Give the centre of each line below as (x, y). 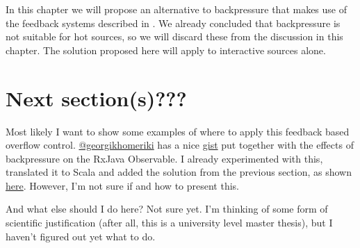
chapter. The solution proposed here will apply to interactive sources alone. (166, 50)
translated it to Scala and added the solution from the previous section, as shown (179, 172)
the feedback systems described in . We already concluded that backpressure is (173, 23)
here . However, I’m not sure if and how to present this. (122, 185)
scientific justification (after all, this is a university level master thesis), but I (169, 223)
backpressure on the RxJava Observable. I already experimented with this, (164, 158)
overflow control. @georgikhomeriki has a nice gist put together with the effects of (180, 145)
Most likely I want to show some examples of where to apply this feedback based (178, 131)
